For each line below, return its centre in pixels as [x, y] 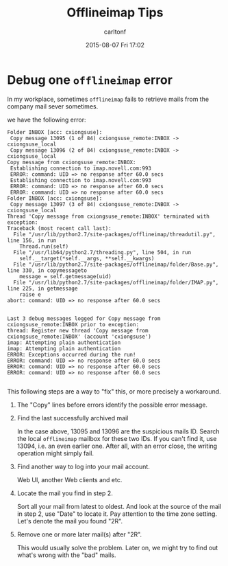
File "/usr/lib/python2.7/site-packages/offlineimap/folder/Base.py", [116, 264]
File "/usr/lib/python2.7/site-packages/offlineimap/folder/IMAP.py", [116, 282]
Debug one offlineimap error [90, 80]
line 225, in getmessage [42, 288]
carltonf [115, 32]
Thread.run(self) [44, 246]
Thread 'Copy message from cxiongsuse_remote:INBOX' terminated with [109, 216]
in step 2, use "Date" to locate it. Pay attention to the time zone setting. [117, 514]
